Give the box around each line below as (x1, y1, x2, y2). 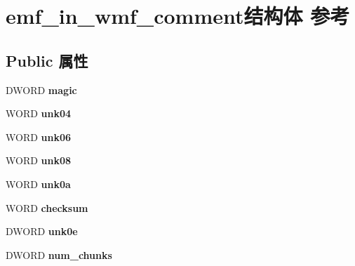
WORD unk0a (6, 176, 71, 191)
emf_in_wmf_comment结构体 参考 (6, 1, 350, 30)
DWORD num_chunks (6, 247, 112, 262)
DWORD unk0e (6, 224, 78, 239)
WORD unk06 (6, 129, 72, 144)
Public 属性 (6, 49, 88, 71)
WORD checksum (6, 200, 88, 215)
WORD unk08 (6, 153, 72, 168)
